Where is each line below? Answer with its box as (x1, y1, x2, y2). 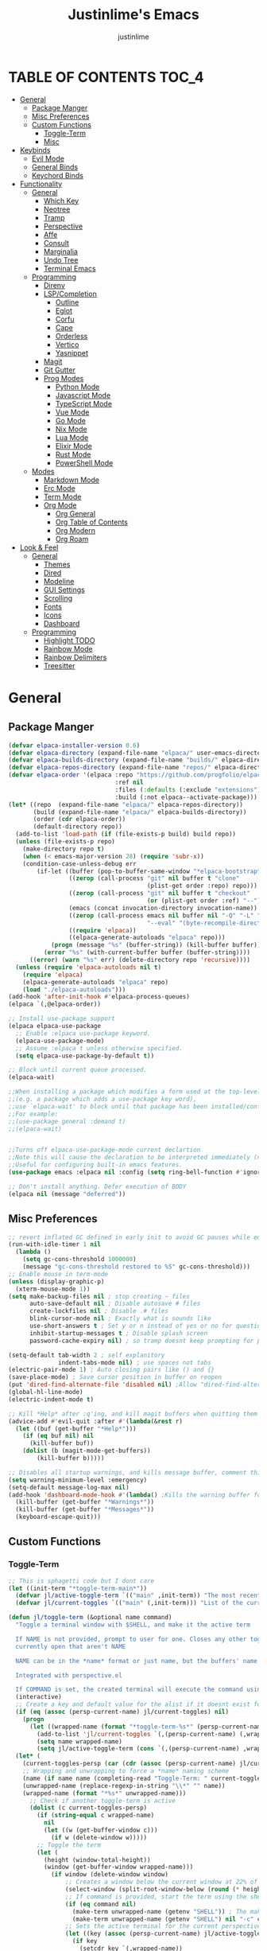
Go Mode (55, 415, 86, 425)
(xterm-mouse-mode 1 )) (15, 1285, 91, 1293)
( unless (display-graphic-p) (8, 1277, 105, 1286)
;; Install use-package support (8, 1014, 115, 1023)
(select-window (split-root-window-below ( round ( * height (64, 1886, 265, 1894)
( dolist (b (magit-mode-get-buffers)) (22, 1447, 151, 1455)
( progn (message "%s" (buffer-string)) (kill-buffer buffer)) (50, 941, 261, 949)
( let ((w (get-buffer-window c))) (43, 1826, 158, 1835)
